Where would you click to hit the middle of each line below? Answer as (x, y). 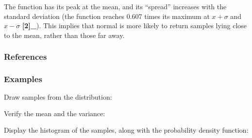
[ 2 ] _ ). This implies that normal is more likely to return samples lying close (134, 26)
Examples (23, 79)
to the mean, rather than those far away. (64, 35)
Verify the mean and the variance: (55, 113)
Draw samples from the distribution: (58, 97)
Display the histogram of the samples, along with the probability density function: (126, 129)
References (25, 57)
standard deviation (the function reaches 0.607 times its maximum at (107, 16)
